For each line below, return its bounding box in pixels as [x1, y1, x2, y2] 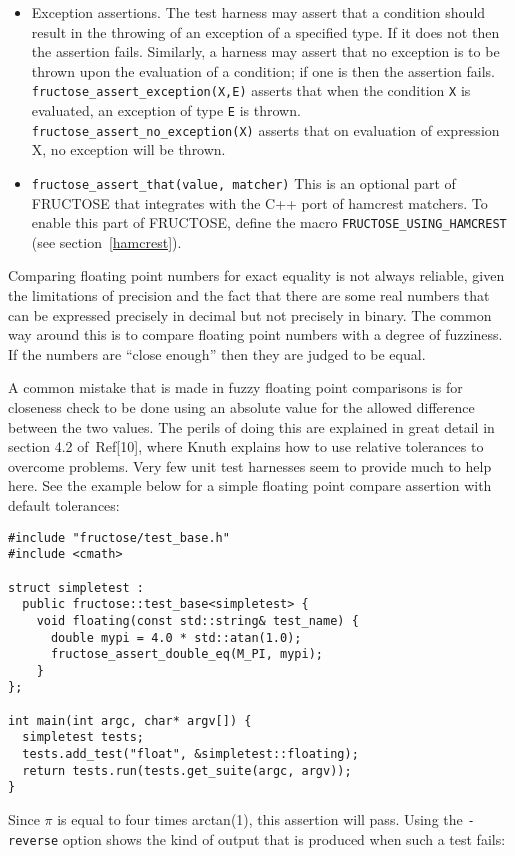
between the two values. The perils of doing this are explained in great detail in [8, 416, 495, 437]
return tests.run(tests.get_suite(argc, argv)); [22, 763, 352, 778]
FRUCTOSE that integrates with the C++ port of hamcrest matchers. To [31, 192, 488, 213]
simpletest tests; [22, 730, 145, 745]
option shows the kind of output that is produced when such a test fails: [62, 828, 506, 849]
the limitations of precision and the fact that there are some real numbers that [8, 285, 490, 306]
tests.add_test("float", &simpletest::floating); [22, 747, 359, 762]
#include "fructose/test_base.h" [8, 530, 230, 545]
